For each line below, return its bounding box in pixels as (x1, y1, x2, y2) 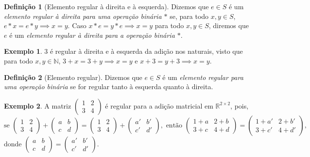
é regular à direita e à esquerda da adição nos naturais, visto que (50, 46, 243, 56)
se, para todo (170, 11, 209, 21)
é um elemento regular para (162, 72, 243, 82)
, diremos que (208, 20, 249, 31)
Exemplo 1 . (4, 46, 42, 56)
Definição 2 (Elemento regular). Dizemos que (4, 72, 142, 82)
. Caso (68, 20, 86, 31)
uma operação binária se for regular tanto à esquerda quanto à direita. (4, 81, 213, 92)
